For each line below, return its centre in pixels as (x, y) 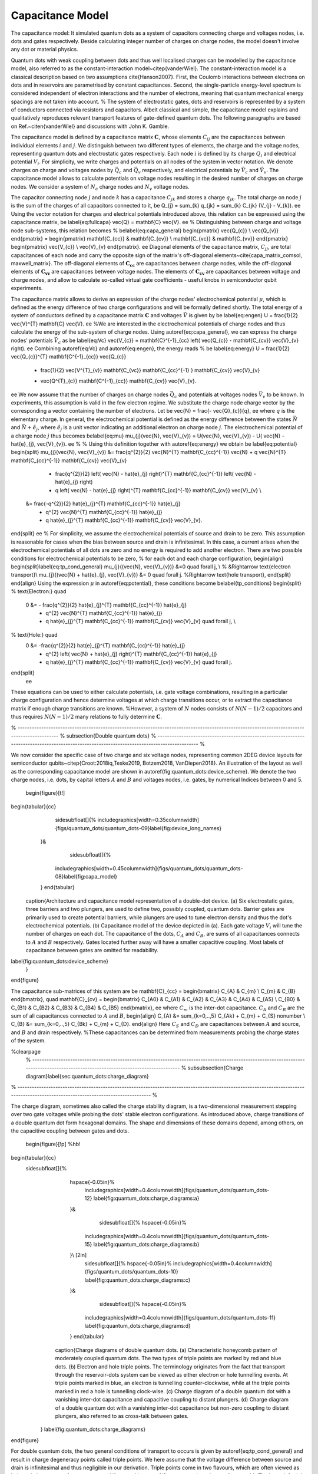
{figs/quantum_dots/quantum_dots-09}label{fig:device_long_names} (138, 828)
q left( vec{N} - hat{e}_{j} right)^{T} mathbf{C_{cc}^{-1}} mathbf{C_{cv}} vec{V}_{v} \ (158, 490)
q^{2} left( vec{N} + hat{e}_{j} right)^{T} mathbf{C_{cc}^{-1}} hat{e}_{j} (131, 654)
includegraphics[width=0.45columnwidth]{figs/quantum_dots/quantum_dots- (149, 868)
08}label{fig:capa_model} (86, 877)
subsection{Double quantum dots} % (111, 736)
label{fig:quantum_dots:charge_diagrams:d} (138, 1326)
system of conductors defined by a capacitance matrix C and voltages (96, 315)
